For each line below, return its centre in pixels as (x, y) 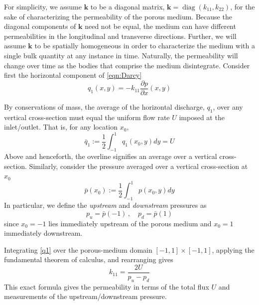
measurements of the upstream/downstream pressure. (85, 296)
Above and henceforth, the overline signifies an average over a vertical (111, 156)
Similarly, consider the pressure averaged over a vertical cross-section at (138, 166)
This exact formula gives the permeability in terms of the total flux (107, 286)
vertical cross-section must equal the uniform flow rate (87, 117)
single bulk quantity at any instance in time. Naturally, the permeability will (121, 55)
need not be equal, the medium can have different (160, 26)
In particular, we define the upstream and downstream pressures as (105, 205)
